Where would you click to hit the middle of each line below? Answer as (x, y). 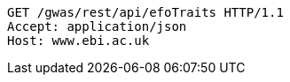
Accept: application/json (97, 26)
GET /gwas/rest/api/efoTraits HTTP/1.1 (145, 12)
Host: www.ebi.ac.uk (78, 41)
